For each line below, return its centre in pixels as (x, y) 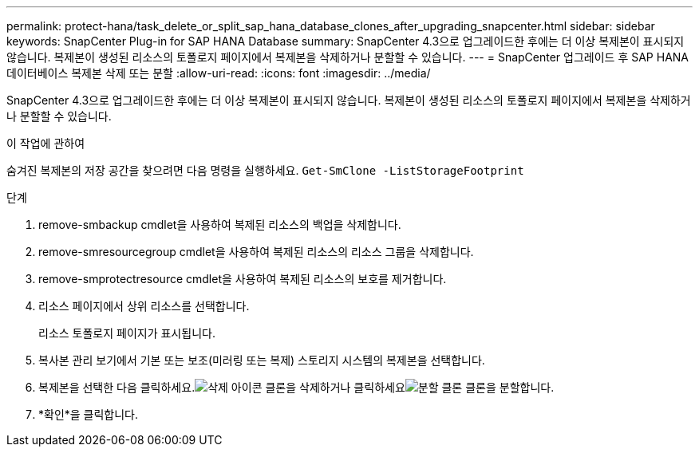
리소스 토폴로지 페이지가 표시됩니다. (127, 333)
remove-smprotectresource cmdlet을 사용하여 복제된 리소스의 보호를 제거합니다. (243, 279)
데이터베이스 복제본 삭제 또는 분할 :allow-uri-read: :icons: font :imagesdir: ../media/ (219, 73)
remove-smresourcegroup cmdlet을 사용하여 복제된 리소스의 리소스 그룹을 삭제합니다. (256, 252)
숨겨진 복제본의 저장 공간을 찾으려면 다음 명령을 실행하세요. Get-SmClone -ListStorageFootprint (265, 170)
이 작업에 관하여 (46, 143)
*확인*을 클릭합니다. (89, 414)
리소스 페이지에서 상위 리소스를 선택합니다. (144, 306)
